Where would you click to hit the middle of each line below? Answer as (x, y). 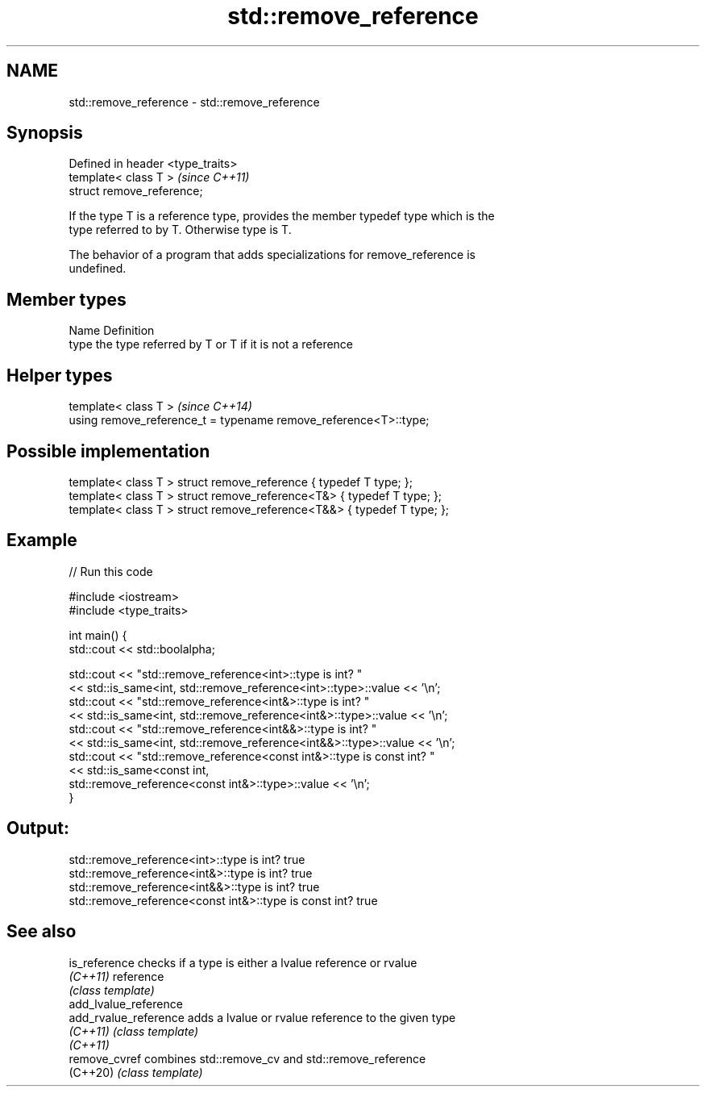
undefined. (98, 269)
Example (42, 540)
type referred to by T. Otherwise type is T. (180, 230)
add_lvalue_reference (126, 1003)
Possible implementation (108, 451)
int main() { (98, 635)
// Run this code (111, 571)
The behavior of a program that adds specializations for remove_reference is (272, 255)
